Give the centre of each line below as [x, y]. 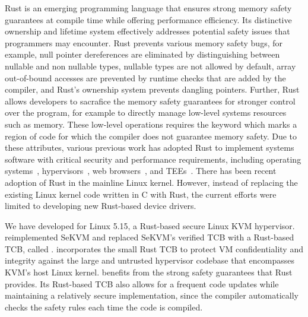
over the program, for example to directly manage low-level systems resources [146, 112]
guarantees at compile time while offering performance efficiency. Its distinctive [148, 19]
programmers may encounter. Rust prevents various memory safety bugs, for [144, 42]
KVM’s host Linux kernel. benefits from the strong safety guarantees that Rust [149, 272]
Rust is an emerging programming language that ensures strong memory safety [148, 8]
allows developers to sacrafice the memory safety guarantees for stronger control [150, 101]
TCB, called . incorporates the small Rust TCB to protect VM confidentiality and [154, 248]
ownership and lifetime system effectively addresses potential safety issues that [147, 31]
